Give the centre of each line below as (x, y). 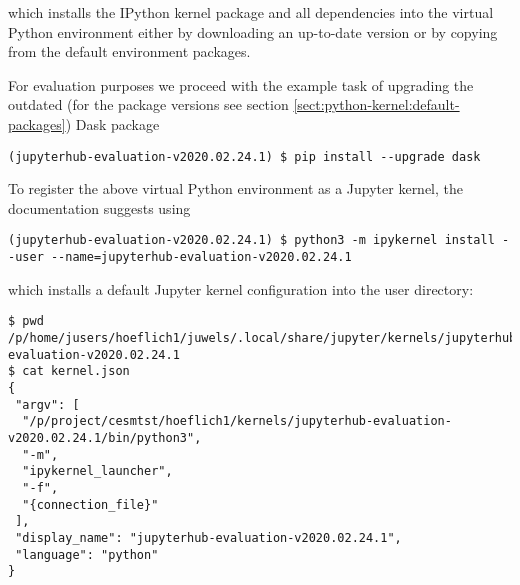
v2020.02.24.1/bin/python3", (105, 437)
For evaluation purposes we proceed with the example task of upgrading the (241, 84)
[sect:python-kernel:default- (376, 104)
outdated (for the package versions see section (148, 104)
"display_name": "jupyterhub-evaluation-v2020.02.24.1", (208, 537)
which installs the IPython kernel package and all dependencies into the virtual (251, 12)
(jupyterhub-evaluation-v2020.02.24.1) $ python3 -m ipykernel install (251, 240)
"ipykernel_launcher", (97, 471)
